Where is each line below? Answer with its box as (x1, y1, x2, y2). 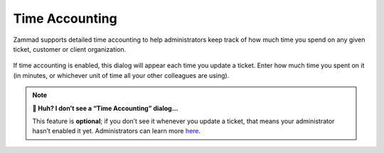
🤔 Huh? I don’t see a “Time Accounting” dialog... (32, 103, 178, 113)
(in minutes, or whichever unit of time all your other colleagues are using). (13, 71, 230, 79)
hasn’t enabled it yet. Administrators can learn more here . (32, 127, 201, 135)
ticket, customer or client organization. (13, 45, 127, 53)
